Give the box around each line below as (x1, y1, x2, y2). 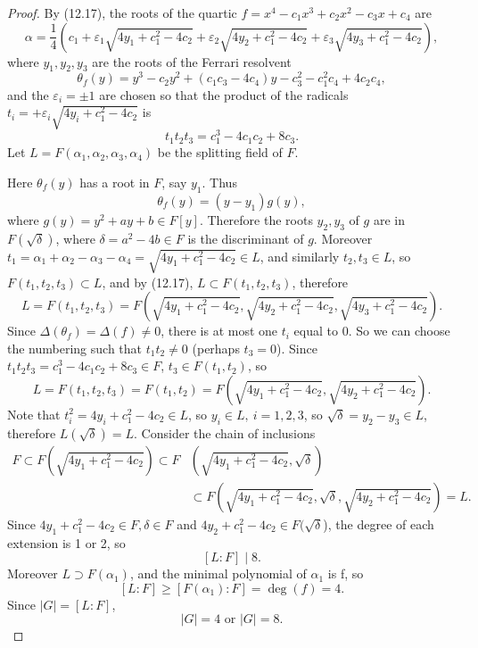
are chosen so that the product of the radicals (99, 85, 349, 104)
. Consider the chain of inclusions (134, 423, 316, 442)
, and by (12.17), (102, 272, 194, 291)
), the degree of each (323, 514, 434, 533)
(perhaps (192, 338, 240, 357)
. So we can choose (348, 321, 450, 340)
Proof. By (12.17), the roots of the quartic (7, 4, 237, 21)
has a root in (79, 173, 150, 191)
